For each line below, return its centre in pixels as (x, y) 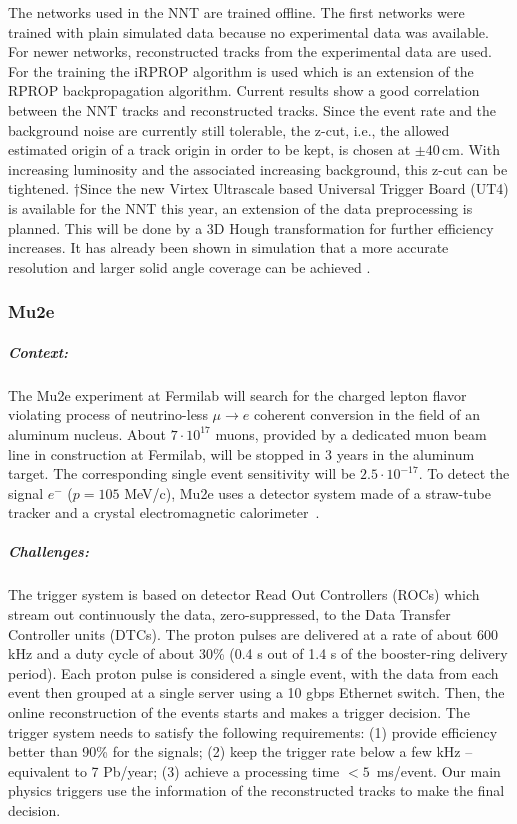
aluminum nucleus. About (87, 433)
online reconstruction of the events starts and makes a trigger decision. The (239, 712)
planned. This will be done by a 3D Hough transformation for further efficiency (251, 227)
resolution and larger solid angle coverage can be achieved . (189, 266)
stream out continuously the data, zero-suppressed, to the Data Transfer (229, 614)
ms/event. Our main (438, 770)
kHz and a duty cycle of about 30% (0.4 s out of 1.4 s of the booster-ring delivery (258, 653)
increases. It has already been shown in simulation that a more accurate (228, 247)
